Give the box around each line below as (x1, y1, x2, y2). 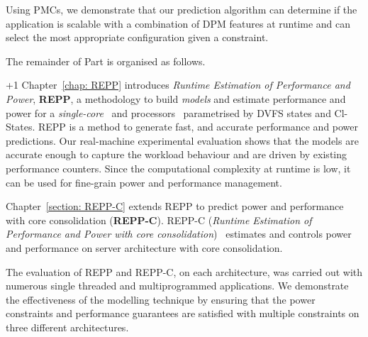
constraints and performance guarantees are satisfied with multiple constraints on (6, 306, 359, 321)
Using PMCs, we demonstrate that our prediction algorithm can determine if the (6, 2, 357, 16)
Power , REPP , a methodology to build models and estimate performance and (6, 91, 346, 106)
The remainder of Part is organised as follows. (6, 53, 206, 68)
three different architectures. (6, 319, 129, 334)
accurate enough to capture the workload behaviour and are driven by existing (6, 147, 347, 162)
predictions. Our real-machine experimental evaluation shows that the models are (6, 133, 359, 148)
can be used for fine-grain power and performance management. (6, 175, 282, 189)
